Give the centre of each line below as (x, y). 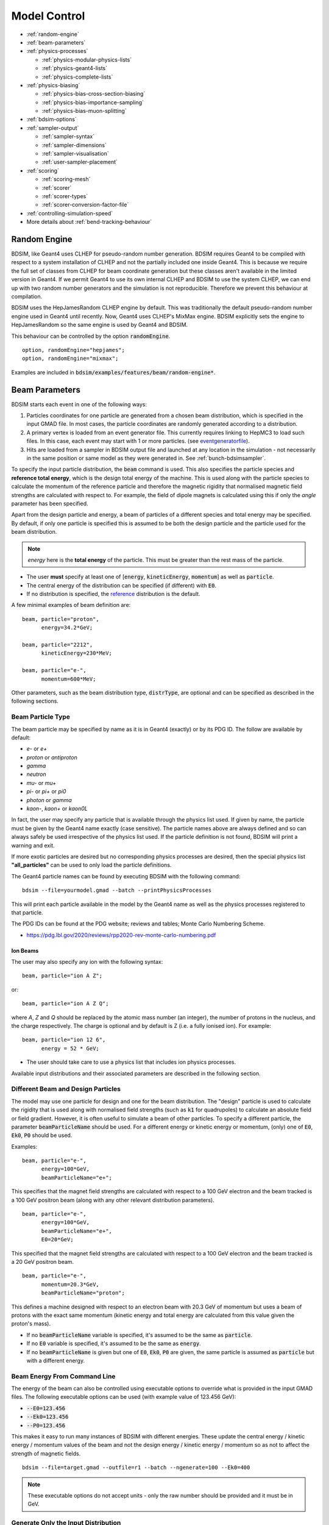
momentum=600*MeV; (69, 679)
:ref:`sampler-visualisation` (75, 154)
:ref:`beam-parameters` (56, 42)
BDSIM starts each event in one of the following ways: (79, 404)
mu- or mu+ (41, 783)
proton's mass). (31, 1324)
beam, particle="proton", (61, 619)
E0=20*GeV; (57, 1240)
